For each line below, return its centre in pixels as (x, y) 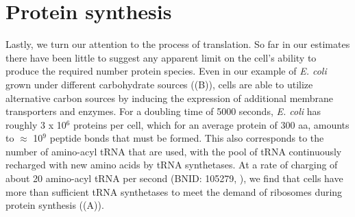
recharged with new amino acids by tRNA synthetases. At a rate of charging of (172, 165)
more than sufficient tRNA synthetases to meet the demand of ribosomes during (174, 191)
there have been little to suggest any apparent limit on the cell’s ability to (161, 57)
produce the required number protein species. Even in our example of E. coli (166, 71)
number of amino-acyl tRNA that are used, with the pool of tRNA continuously (174, 151)
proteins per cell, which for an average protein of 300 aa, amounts (211, 124)
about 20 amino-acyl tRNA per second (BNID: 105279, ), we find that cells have (174, 178)
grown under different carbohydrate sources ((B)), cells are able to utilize (159, 84)
